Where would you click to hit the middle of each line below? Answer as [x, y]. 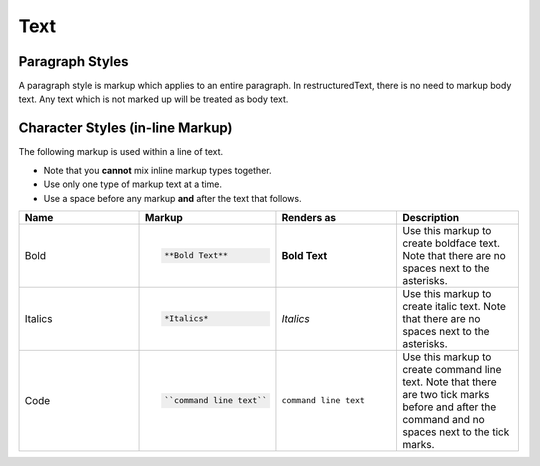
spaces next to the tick [455, 432]
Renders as [309, 217]
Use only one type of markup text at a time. [132, 184]
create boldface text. [450, 243]
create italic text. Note [454, 306]
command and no [443, 419]
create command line [451, 369]
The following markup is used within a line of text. [121, 152]
